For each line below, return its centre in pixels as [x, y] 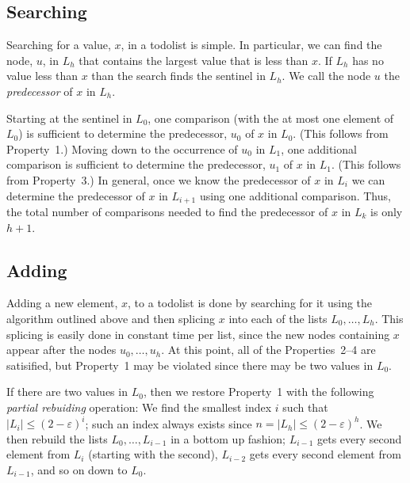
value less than [42, 76]
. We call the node [326, 76]
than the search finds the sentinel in [178, 76]
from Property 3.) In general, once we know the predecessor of [159, 179]
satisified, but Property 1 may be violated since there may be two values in [190, 365]
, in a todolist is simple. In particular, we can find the [251, 45]
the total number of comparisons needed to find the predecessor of [167, 211]
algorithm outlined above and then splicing [111, 318]
